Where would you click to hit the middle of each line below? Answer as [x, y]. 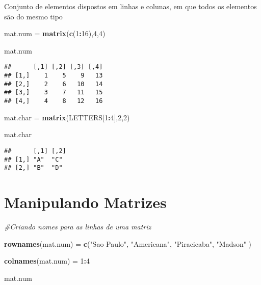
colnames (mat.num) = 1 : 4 [47, 261]
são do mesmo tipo [33, 16]
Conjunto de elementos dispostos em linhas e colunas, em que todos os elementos [130, 6]
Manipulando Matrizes [85, 202]
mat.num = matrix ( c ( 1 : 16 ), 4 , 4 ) [55, 33]
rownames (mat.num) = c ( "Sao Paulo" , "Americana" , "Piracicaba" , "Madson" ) [128, 243]
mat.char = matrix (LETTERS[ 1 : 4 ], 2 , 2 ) [67, 117]
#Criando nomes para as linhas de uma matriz [78, 226]
